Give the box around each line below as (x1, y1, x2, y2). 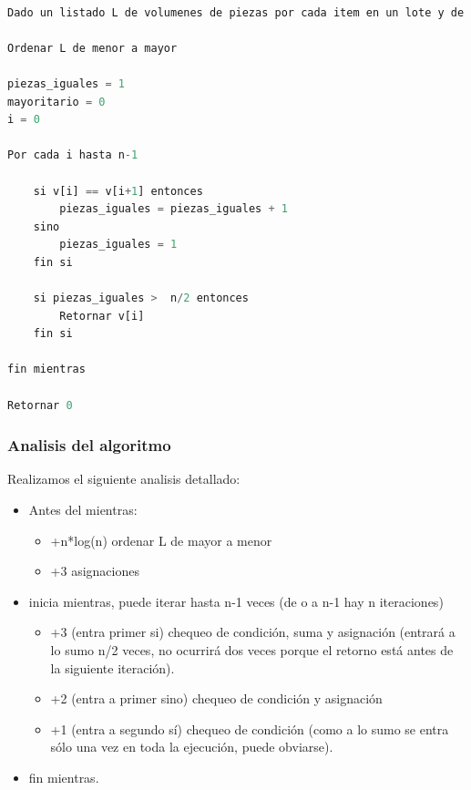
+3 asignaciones (50, 561, 139, 580)
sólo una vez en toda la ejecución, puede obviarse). (50, 737, 333, 756)
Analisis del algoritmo (7, 434, 171, 457)
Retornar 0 (7, 398, 73, 412)
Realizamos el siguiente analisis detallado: (7, 469, 241, 488)
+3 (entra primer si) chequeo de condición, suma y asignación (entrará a (50, 622, 456, 641)
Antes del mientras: (28, 500, 138, 519)
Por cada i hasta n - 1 (7, 149, 138, 162)
